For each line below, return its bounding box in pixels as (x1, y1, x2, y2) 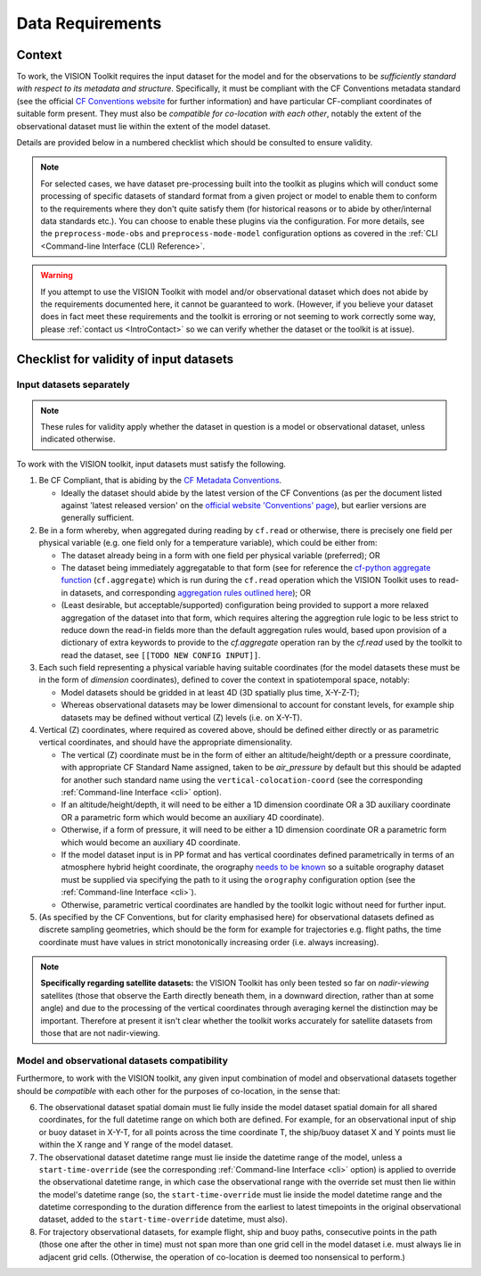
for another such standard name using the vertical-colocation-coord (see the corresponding (61, 774, 423, 785)
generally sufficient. (61, 513, 135, 523)
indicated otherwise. (40, 433, 116, 445)
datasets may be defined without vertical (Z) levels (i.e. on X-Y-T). (61, 712, 303, 722)
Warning (40, 270, 73, 281)
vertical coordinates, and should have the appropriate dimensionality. (38, 737, 293, 748)
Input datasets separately (16, 379, 131, 391)
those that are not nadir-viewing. (40, 1028, 160, 1039)
